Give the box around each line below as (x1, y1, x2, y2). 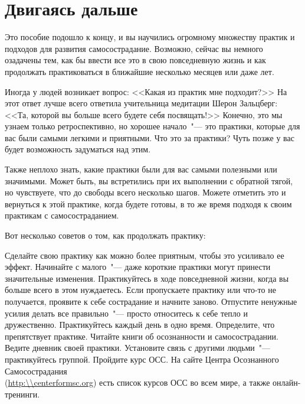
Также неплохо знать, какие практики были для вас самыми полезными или (5, 163, 277, 175)
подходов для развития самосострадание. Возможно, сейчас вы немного (5, 42, 263, 54)
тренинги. (5, 387, 40, 400)
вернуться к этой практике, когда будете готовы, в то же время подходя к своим (5, 197, 292, 210)
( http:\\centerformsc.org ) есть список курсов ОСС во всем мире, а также (5, 376, 270, 389)
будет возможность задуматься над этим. (5, 143, 151, 155)
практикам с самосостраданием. (5, 209, 119, 221)
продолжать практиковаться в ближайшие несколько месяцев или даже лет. (5, 65, 274, 77)
